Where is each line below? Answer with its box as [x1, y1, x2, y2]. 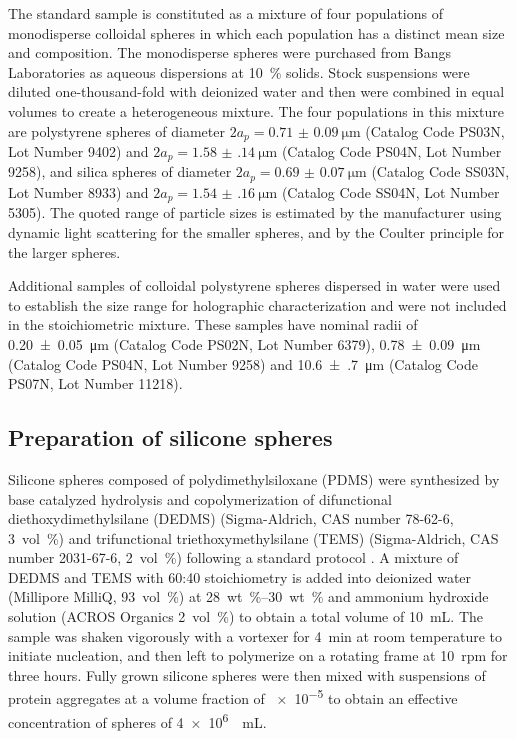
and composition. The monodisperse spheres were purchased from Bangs [8, 42, 452, 63]
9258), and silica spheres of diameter [8, 161, 232, 182]
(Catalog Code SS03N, [371, 161, 510, 182]
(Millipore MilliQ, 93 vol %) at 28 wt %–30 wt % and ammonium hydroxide [8, 586, 489, 607]
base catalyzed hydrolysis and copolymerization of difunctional [8, 488, 392, 509]
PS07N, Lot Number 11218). [8, 373, 183, 394]
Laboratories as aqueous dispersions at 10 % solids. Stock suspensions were [8, 61, 470, 82]
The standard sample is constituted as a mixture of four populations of [8, 3, 443, 23]
